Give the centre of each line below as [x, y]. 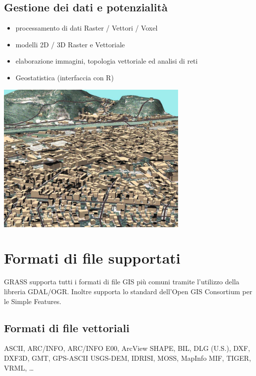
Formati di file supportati [92, 258]
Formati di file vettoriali [67, 327]
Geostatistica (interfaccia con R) [65, 77]
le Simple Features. [33, 301]
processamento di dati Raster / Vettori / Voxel [87, 28]
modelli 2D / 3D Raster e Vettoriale [70, 44]
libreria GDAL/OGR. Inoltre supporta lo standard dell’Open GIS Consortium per [128, 291]
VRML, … [19, 367]
